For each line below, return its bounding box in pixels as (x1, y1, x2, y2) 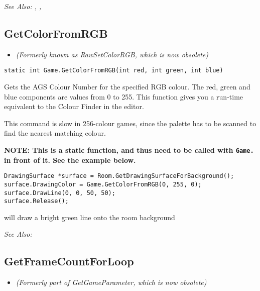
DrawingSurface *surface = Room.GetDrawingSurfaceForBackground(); (4, 172, 234, 180)
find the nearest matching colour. (4, 128, 106, 138)
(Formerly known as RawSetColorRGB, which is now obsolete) (16, 49, 208, 59)
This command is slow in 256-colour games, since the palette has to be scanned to (4, 118, 256, 128)
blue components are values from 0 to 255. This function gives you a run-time (4, 91, 243, 102)
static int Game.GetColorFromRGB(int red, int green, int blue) (4, 67, 223, 74)
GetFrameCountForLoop (4, 253, 134, 269)
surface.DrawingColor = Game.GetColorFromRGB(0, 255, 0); (4, 180, 202, 188)
